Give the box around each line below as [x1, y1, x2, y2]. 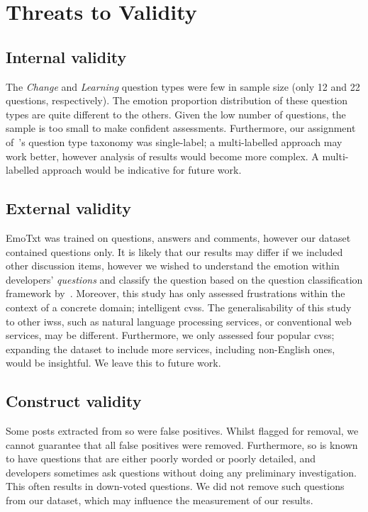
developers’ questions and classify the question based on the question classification [6, 272, 363, 286]
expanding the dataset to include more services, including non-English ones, [6, 341, 335, 356]
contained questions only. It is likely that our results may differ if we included [6, 244, 343, 259]
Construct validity [6, 390, 142, 412]
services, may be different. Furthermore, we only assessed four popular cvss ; [6, 328, 335, 343]
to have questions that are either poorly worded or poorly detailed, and [6, 451, 316, 466]
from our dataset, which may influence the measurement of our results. [6, 493, 313, 508]
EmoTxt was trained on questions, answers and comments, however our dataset [6, 230, 351, 245]
